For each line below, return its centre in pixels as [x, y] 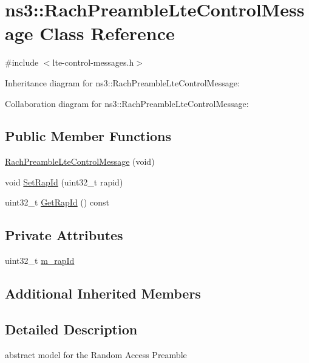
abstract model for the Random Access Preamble [96, 354]
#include [22, 62]
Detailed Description [71, 329]
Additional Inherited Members [103, 293]
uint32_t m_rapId [40, 261]
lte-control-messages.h [93, 62]
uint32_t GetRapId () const [57, 202]
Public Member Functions [88, 136]
